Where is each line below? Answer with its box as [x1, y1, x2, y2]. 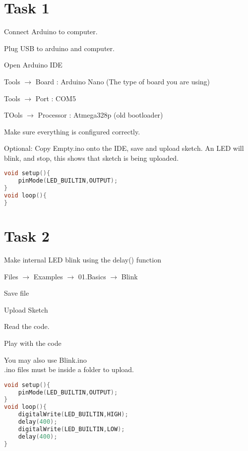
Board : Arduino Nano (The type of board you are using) [35, 76, 210, 86]
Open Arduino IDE [4, 60, 62, 70]
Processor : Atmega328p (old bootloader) [38, 110, 163, 120]
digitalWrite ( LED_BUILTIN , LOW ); [18, 425, 125, 433]
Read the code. [4, 321, 50, 331]
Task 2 [4, 226, 50, 246]
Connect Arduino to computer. [4, 26, 98, 37]
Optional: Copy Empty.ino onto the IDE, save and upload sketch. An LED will [4, 143, 244, 153]
